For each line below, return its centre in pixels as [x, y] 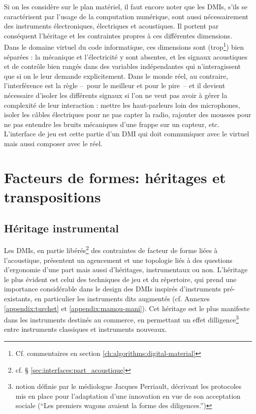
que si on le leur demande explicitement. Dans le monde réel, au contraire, [116, 76]
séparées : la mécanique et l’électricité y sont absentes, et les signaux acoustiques [126, 56]
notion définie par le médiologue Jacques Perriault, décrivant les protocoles [128, 386]
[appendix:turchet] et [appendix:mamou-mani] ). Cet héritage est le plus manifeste [127, 308]
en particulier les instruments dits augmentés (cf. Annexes [122, 298]
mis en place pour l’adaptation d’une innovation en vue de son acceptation [128, 396]
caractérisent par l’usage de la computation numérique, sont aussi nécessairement [126, 16]
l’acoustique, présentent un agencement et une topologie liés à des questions [118, 260]
